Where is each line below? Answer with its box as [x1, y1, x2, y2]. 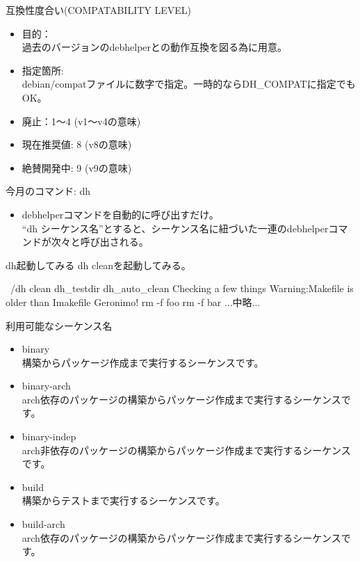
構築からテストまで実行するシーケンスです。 [22, 493, 225, 508]
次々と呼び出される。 [51, 234, 149, 249]
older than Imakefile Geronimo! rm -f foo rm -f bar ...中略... [6, 294, 261, 309]
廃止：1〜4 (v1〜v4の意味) [22, 113, 141, 128]
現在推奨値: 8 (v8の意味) [22, 137, 132, 152]
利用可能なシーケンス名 [6, 318, 113, 332]
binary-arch [22, 378, 71, 393]
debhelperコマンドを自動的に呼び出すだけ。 [22, 207, 219, 221]
